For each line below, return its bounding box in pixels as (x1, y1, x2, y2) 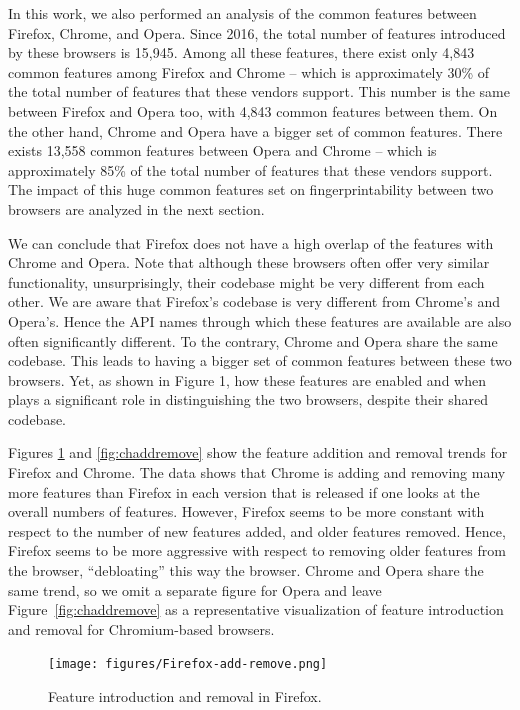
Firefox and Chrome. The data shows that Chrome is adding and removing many (8, 462, 506, 483)
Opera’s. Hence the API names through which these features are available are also (8, 310, 512, 331)
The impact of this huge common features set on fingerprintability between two (8, 179, 494, 200)
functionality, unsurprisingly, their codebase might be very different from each (8, 271, 485, 292)
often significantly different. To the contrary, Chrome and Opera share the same (8, 330, 498, 351)
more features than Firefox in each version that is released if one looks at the (8, 481, 480, 502)
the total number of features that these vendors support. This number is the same (8, 81, 510, 102)
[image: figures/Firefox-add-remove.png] (48, 657, 328, 672)
